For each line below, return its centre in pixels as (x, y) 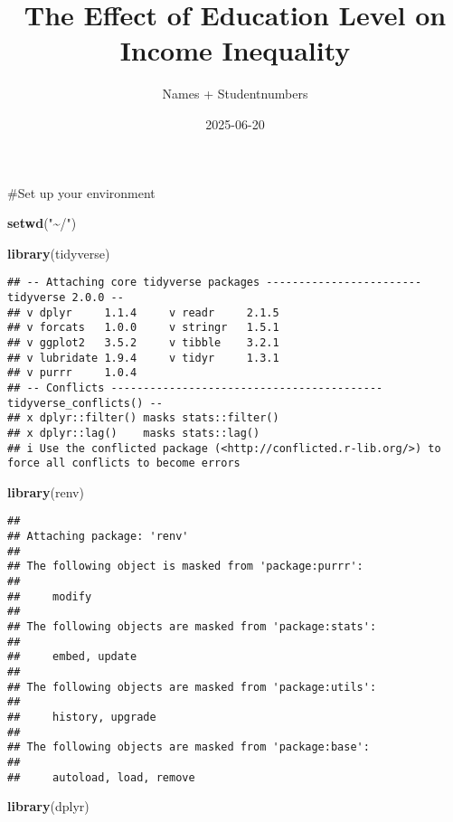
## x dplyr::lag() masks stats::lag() (134, 433)
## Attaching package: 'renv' (98, 537)
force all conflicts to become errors (124, 463)
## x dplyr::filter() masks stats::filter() (143, 418)
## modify (50, 596)
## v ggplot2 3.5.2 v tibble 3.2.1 (143, 342)
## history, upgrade (82, 717)
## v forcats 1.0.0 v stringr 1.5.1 (143, 328)
